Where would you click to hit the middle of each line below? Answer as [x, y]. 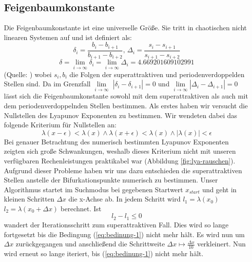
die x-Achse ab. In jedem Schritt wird [125, 199]
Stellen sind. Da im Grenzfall [47, 84]
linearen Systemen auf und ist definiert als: [68, 37]
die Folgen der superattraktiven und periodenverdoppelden [157, 74]
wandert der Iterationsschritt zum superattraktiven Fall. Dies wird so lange [116, 224]
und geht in [219, 189]
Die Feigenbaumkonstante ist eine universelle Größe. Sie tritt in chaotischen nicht [126, 28]
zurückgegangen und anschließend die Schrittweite [90, 244]
